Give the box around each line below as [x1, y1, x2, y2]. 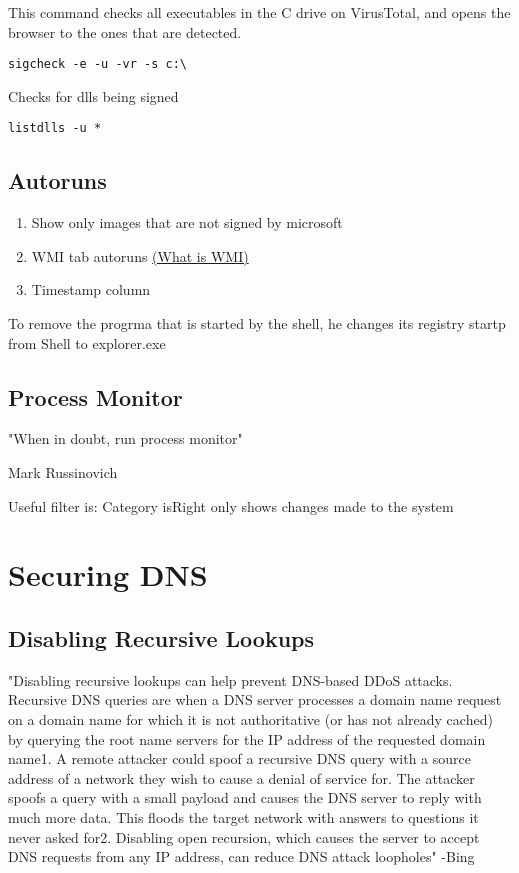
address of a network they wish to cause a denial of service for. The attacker [8, 767, 475, 788]
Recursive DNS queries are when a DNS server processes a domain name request [8, 689, 502, 710]
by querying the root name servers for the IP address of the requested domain [8, 728, 486, 749]
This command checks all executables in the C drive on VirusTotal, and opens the [8, 2, 511, 22]
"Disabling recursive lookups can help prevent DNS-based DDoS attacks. [8, 669, 453, 690]
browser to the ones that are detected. [8, 21, 242, 42]
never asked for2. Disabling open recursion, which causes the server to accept [8, 826, 480, 847]
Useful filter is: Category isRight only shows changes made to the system [8, 495, 454, 516]
